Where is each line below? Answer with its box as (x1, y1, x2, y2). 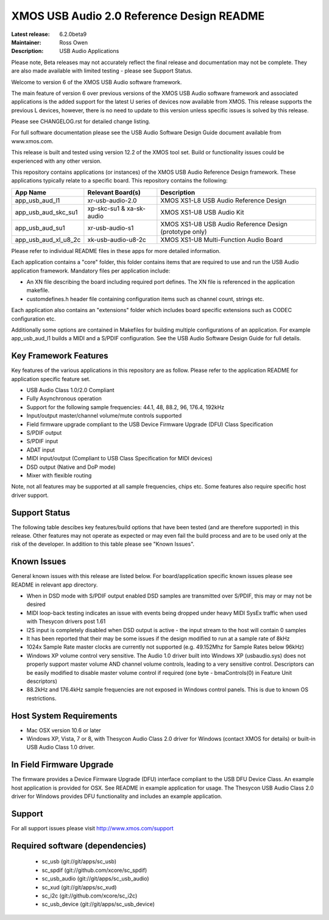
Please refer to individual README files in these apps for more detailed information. (11, 247, 221, 254)
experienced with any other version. (11, 157, 102, 165)
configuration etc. (11, 315, 56, 323)
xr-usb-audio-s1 (87, 223, 134, 232)
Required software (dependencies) (11, 840, 147, 850)
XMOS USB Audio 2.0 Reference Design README (11, 9, 265, 23)
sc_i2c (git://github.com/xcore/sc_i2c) (41, 892, 138, 899)
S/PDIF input (26, 438, 58, 445)
